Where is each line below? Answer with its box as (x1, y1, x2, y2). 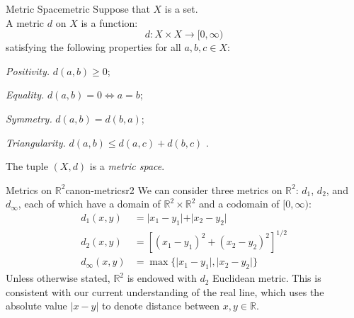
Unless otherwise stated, (6, 271, 110, 285)
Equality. (6, 87, 45, 102)
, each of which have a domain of (18, 196, 161, 211)
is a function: (81, 15, 138, 30)
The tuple (6, 159, 48, 174)
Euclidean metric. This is (212, 271, 321, 285)
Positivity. (6, 63, 50, 78)
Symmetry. (6, 110, 52, 125)
